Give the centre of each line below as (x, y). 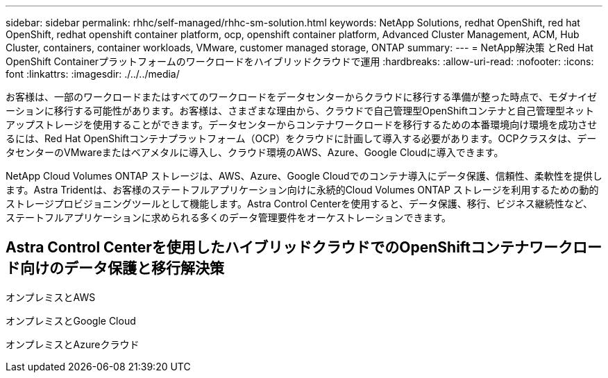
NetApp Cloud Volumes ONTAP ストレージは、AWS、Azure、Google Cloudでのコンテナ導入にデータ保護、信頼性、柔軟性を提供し (304, 176)
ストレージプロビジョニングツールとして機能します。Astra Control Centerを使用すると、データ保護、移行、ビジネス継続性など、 (299, 204)
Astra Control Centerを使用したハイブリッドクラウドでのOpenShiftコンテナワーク (289, 248)
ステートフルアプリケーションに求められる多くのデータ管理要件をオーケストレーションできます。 (229, 217)
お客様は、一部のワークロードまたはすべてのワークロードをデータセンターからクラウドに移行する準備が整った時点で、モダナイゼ (301, 97)
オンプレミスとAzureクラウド (73, 344)
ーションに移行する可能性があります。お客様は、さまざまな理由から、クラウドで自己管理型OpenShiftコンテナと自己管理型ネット (300, 111)
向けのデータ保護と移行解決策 (122, 268)
